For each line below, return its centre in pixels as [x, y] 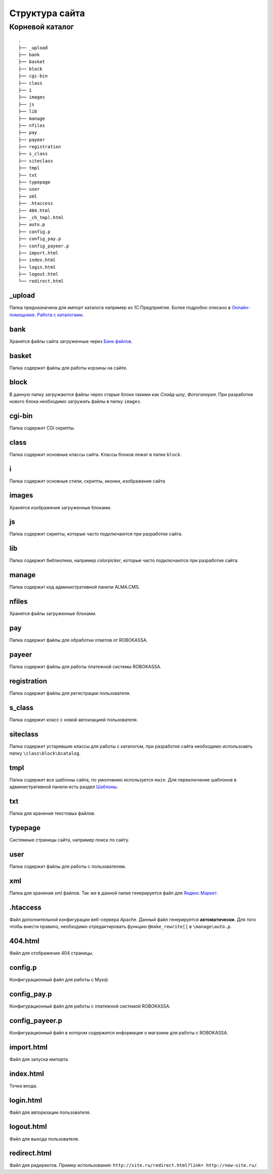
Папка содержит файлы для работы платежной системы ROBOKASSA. [85, 666]
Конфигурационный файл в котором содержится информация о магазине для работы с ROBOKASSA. [119, 1032]
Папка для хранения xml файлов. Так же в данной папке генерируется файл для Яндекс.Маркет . [113, 893]
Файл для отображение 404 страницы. [51, 953]
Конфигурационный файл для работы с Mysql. [59, 980]
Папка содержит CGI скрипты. [42, 428]
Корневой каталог [42, 27]
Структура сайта [47, 13]
